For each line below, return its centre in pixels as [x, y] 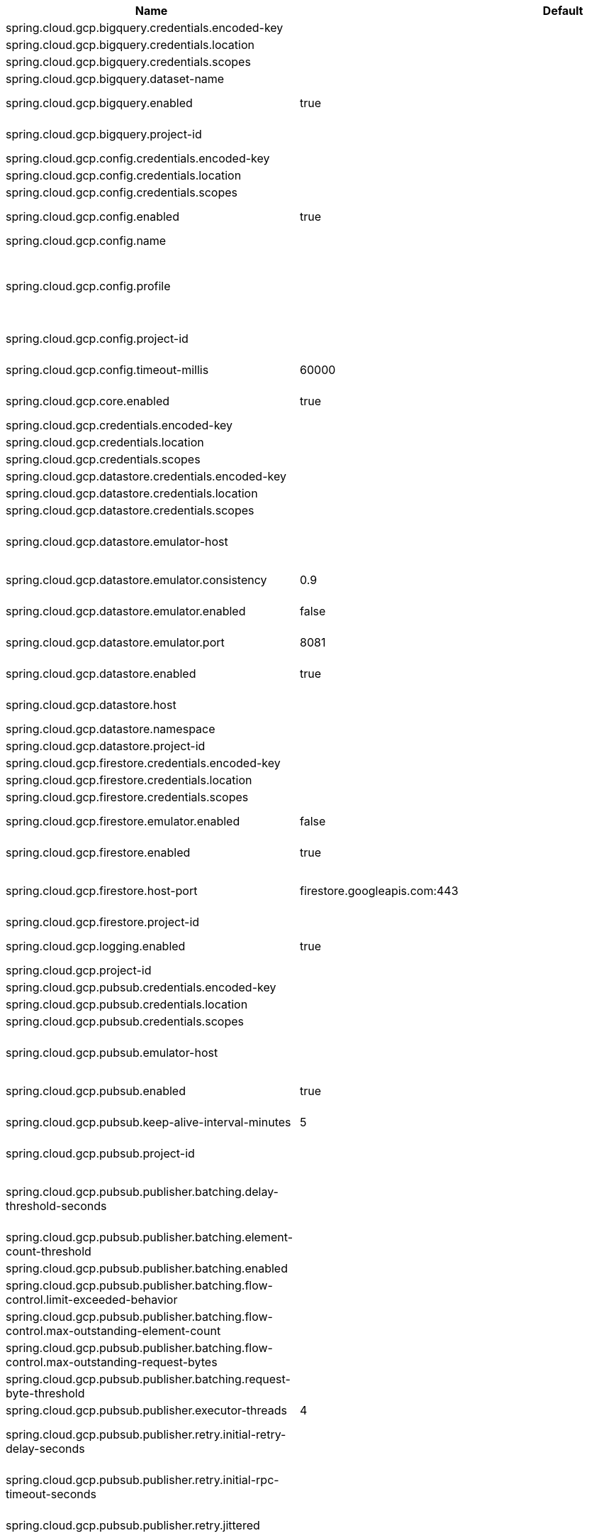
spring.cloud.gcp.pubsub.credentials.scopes [125, 1021]
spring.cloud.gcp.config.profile [88, 286]
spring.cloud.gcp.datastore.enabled [101, 674]
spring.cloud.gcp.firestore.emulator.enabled [123, 821]
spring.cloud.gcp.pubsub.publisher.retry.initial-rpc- [142, 1480]
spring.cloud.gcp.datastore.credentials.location [132, 493]
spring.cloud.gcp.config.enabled [92, 216]
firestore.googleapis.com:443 [379, 891]
